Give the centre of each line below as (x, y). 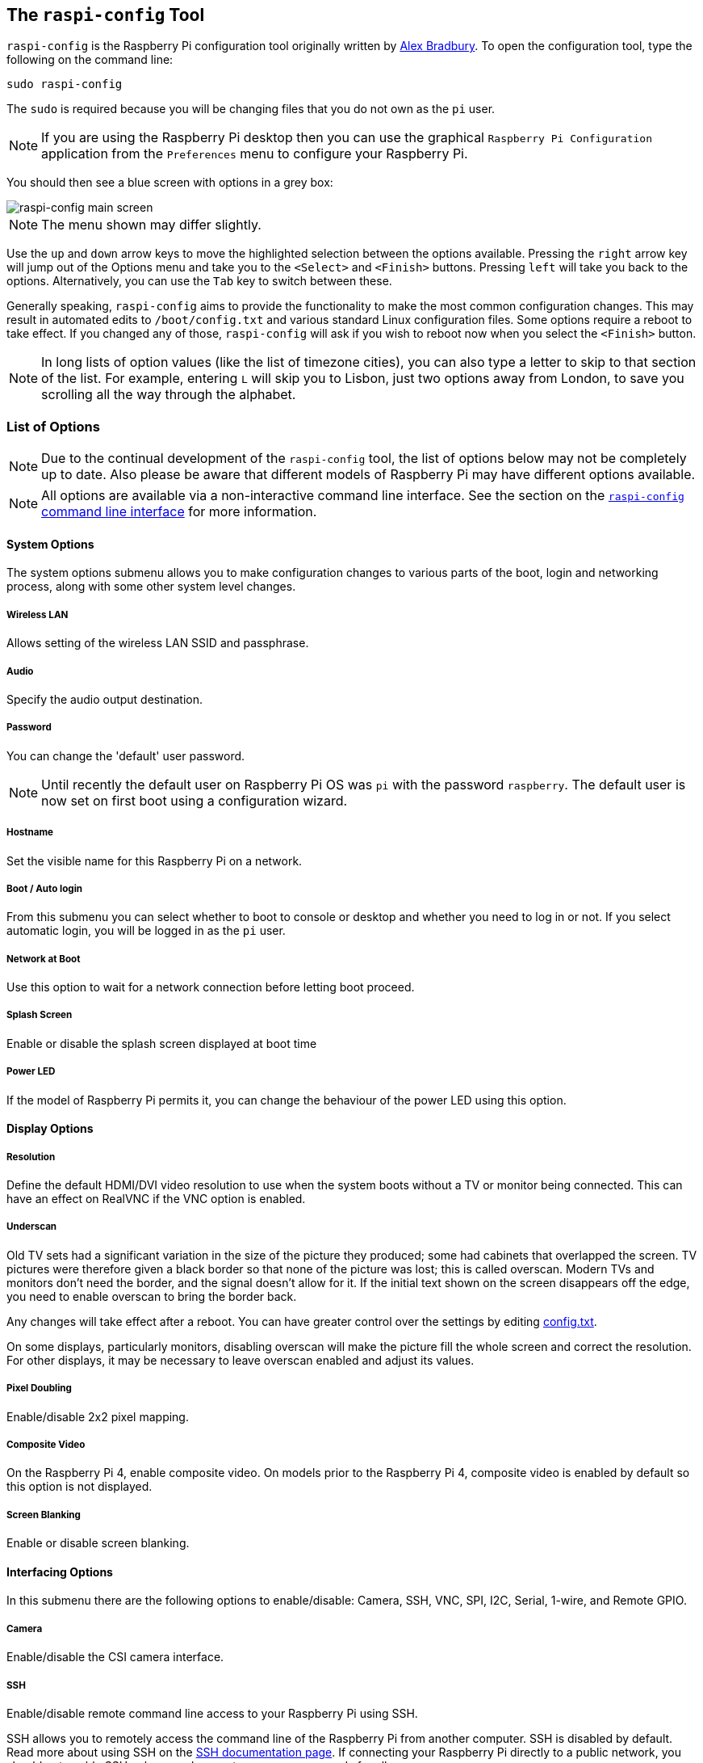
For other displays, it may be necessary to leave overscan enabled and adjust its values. (241, 1360)
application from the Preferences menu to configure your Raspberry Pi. (255, 154)
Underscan (32, 1227)
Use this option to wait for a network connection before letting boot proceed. (211, 987)
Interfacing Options (60, 1572)
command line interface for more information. (179, 512)
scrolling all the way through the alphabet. (169, 395)
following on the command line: (90, 60)
